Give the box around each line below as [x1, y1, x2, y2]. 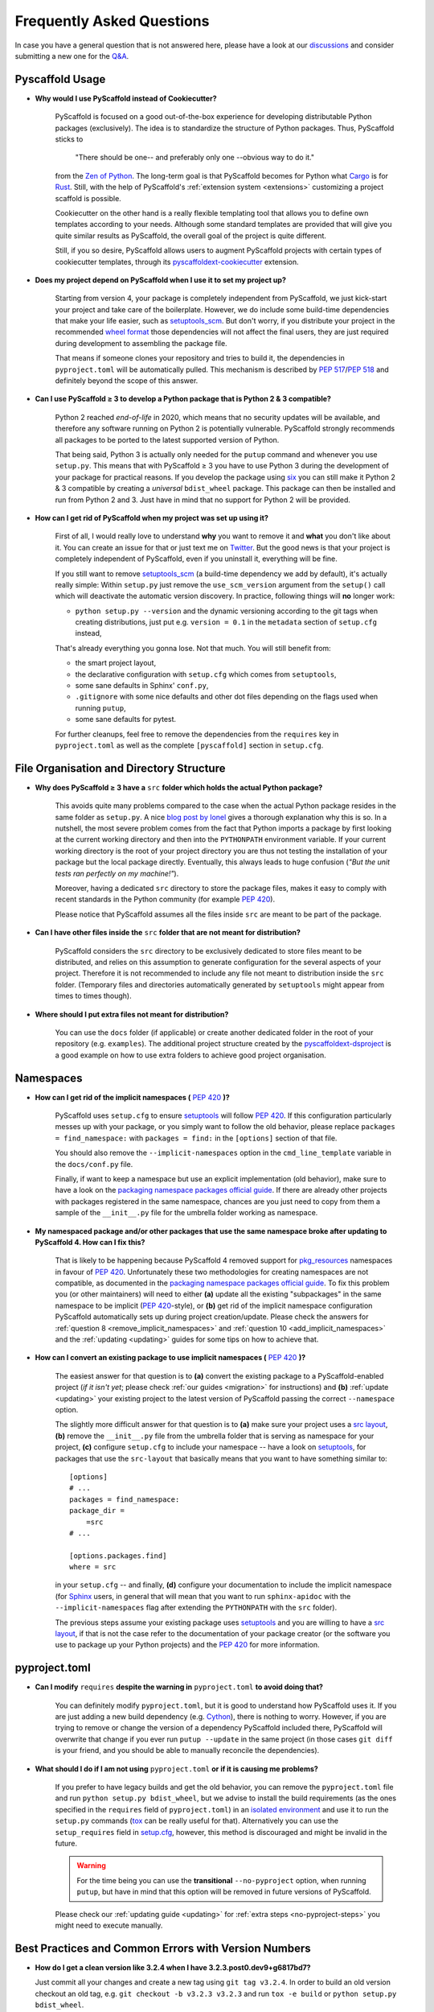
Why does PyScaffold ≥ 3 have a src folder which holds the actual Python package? [35, 782, 323, 792]
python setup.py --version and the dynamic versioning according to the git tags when [75, 606, 379, 616]
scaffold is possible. [55, 193, 122, 203]
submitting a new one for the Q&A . [14, 51, 129, 60]
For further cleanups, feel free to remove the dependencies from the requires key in [55, 729, 339, 739]
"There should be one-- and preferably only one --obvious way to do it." [75, 153, 315, 163]
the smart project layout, [75, 658, 157, 668]
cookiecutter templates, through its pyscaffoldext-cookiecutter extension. [55, 257, 299, 266]
